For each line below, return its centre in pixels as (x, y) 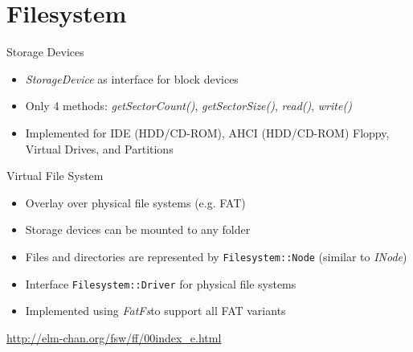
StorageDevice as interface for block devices (132, 78)
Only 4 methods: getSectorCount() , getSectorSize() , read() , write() (188, 106)
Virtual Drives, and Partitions (99, 148)
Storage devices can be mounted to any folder (138, 229)
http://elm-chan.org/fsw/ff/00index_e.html (114, 337)
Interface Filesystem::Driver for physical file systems (161, 283)
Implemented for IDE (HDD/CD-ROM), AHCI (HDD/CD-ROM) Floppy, (207, 132)
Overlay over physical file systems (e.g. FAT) (135, 202)
